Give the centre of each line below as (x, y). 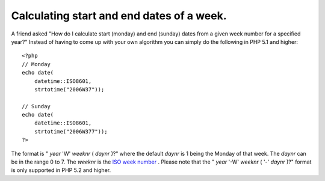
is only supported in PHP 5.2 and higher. (61, 170)
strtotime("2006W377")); (71, 131)
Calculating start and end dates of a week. (119, 16)
